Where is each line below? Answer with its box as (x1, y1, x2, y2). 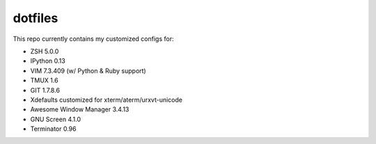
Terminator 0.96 (30, 125, 77, 133)
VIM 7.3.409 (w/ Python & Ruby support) (30, 66, 146, 75)
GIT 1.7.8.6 (30, 86, 61, 94)
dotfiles (13, 10, 58, 26)
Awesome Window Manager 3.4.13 (30, 105, 130, 114)
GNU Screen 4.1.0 (30, 115, 81, 123)
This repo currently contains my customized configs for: (13, 35, 174, 43)
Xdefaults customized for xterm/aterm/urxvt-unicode (30, 96, 182, 104)
